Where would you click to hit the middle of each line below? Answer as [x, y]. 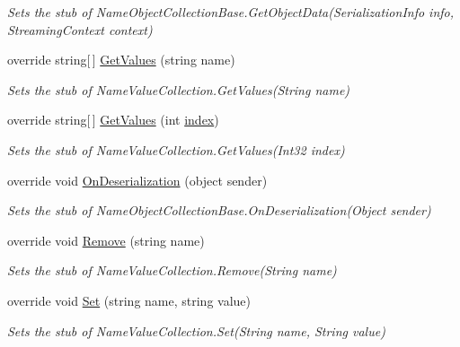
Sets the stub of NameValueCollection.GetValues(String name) [179, 89]
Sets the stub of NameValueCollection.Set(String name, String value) [196, 330]
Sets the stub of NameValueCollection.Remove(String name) [172, 270]
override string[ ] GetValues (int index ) [113, 120]
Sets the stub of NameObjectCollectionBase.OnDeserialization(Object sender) [219, 210]
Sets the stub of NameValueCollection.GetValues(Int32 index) [176, 149]
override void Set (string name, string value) [129, 300]
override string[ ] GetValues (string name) [121, 60]
